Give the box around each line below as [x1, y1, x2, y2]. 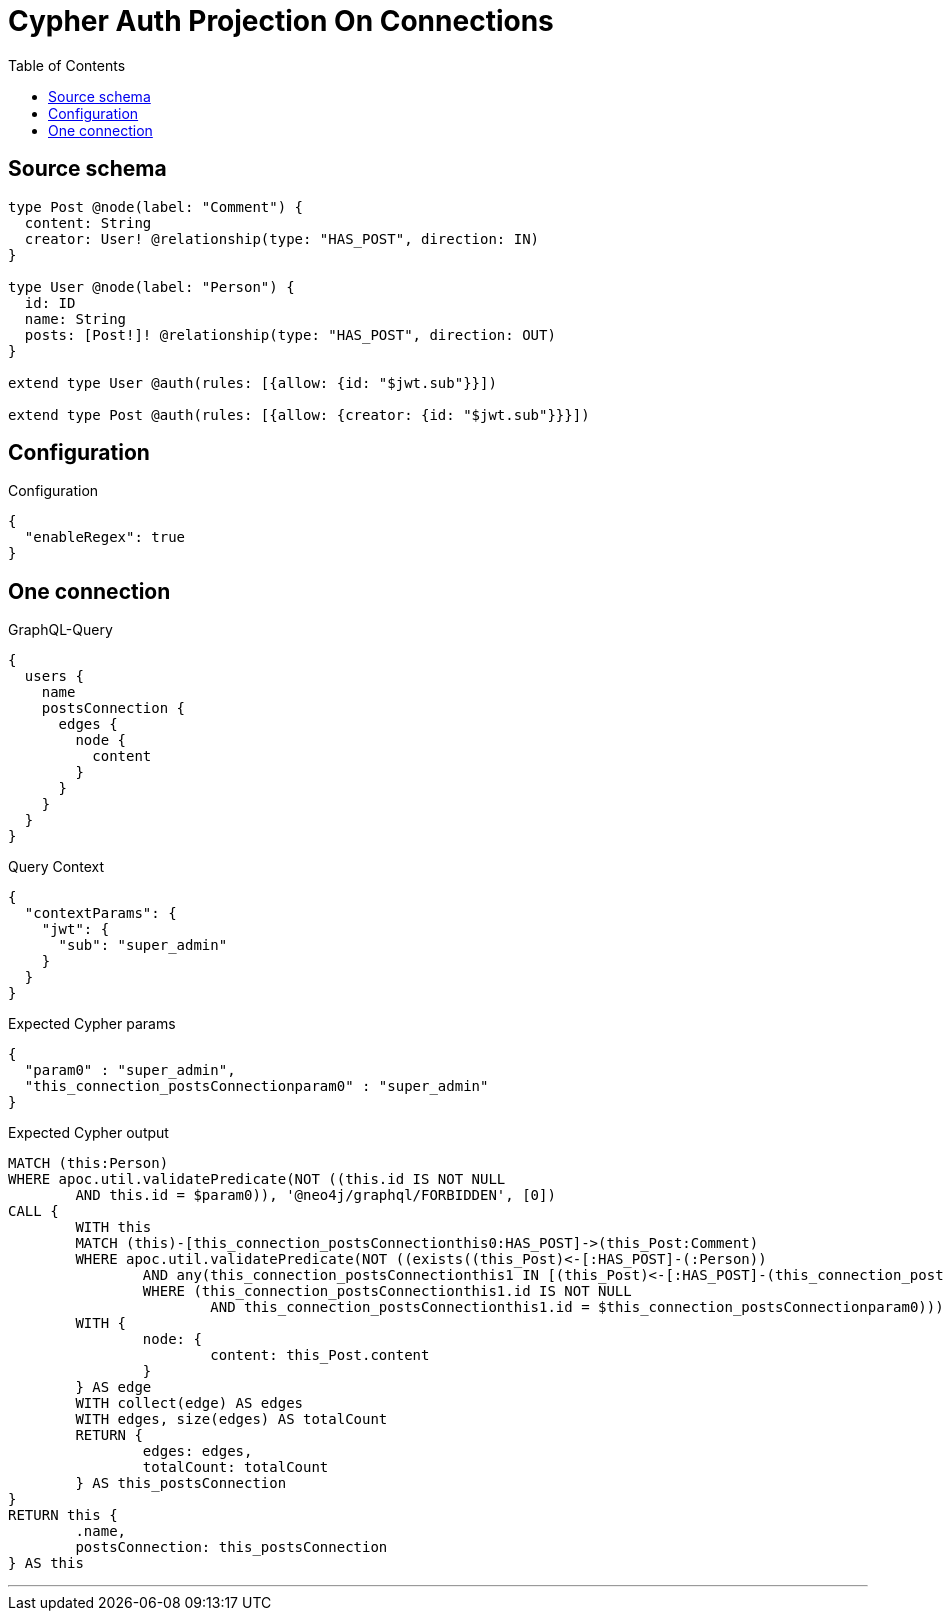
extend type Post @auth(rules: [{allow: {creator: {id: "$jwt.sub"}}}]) [8, 406, 590, 423]
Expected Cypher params [8, 1015, 176, 1033]
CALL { [8, 1203, 59, 1220]
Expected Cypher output [8, 1124, 169, 1142]
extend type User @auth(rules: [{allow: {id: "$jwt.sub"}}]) [8, 374, 497, 391]
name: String [24, 310, 127, 327]
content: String [24, 214, 152, 231]
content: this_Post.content [210, 1347, 430, 1364]
